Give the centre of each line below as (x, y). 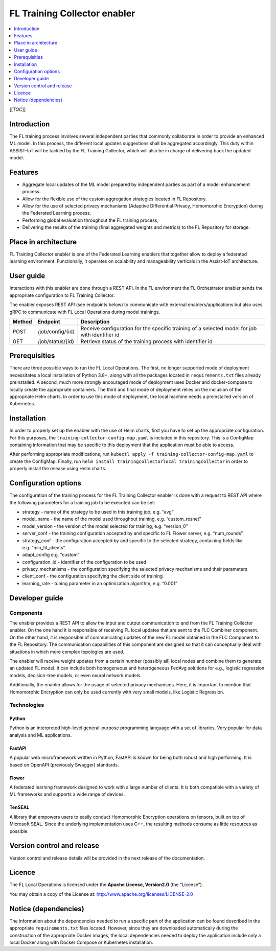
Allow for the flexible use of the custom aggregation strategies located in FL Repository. (114, 199)
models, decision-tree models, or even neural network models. (75, 675)
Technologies (27, 705)
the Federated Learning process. (57, 213)
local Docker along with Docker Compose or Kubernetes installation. (81, 942)
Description (95, 321)
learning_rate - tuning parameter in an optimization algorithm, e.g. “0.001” (100, 583)
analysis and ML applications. (41, 735)
